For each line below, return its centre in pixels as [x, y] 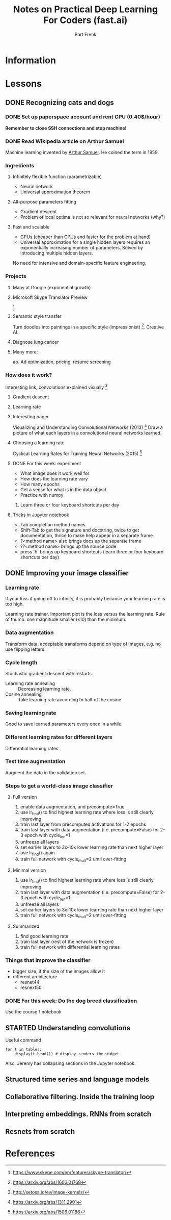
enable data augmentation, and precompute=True [72, 807]
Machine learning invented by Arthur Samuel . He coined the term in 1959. [82, 152]
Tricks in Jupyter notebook [41, 515]
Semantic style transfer [37, 316]
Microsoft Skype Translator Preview [50, 297]
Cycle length [21, 663]
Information [31, 60]
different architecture [35, 976]
